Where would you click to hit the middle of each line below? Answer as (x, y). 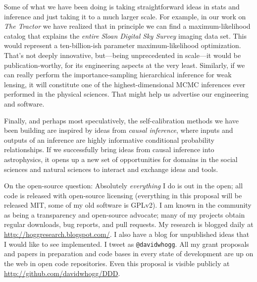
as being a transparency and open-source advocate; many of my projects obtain (125, 214)
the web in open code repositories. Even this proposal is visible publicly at (117, 263)
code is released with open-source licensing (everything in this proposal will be (123, 195)
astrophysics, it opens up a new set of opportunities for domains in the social (121, 159)
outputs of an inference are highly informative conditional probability (109, 140)
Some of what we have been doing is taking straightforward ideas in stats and (122, 6)
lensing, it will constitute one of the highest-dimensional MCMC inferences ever (125, 84)
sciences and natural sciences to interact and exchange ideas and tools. (111, 169)
